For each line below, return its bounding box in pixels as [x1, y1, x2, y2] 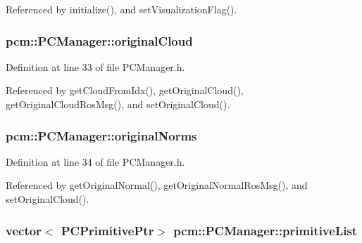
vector [6, 221, 42, 239]
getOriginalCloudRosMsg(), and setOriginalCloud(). [6, 97, 230, 111]
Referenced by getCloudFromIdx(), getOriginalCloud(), [6, 83, 244, 98]
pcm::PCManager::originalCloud [6, 32, 193, 49]
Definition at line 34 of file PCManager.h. [6, 154, 185, 169]
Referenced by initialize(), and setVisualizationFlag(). [6, 2, 237, 16]
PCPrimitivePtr [61, 221, 154, 239]
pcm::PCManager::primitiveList [173, 221, 358, 239]
